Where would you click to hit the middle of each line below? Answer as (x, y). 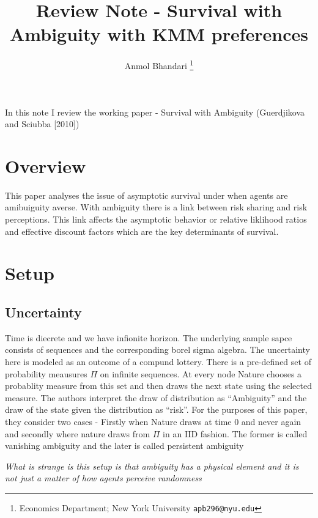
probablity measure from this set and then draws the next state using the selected (158, 386)
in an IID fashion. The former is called (235, 433)
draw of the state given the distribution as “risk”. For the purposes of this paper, (156, 409)
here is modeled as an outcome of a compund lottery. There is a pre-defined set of (158, 362)
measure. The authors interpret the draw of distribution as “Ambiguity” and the (156, 397)
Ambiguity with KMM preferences (159, 34)
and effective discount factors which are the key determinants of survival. (142, 231)
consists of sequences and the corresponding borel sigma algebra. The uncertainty (157, 350)
